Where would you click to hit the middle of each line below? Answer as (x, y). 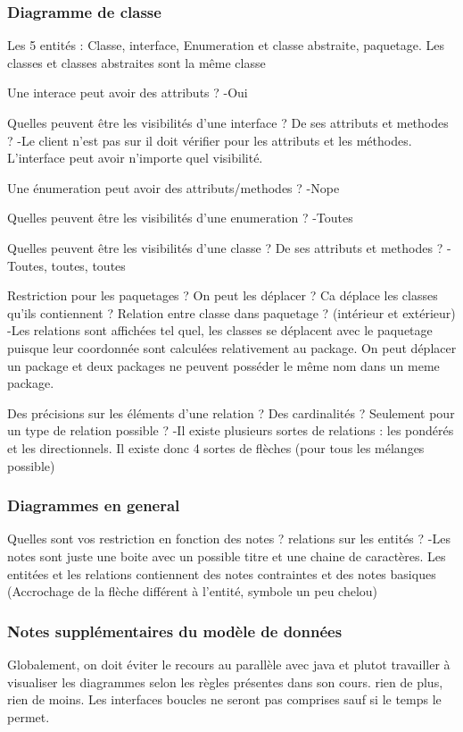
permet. (29, 716)
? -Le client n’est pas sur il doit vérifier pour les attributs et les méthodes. (210, 140)
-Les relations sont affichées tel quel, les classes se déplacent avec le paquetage (220, 330)
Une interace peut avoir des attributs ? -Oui (128, 93)
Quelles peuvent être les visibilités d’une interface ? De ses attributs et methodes (228, 122)
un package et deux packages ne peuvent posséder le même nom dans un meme (223, 365)
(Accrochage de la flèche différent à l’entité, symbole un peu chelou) (193, 591)
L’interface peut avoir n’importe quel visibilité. (135, 158)
